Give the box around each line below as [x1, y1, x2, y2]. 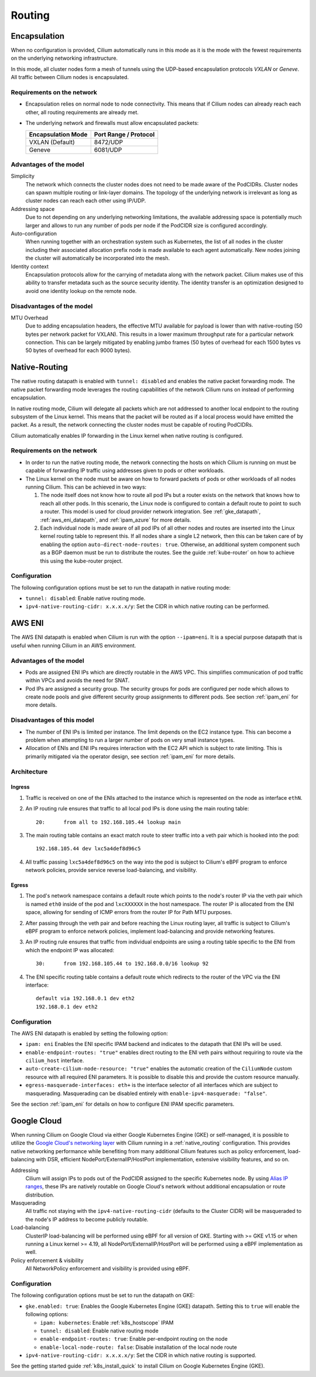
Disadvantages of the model [11, 302, 93, 310]
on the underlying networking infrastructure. [11, 54, 118, 62]
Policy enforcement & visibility [11, 1257, 84, 1264]
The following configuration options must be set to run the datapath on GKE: [11, 1292, 195, 1299]
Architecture [11, 768, 48, 776]
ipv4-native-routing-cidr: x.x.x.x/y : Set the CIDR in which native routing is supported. [25, 1352, 257, 1359]
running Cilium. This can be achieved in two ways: [25, 483, 147, 490]
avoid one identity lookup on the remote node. [25, 287, 137, 294]
